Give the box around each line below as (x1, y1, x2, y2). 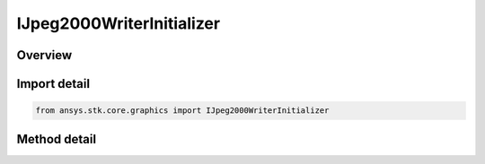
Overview (16, 47, 73, 63)
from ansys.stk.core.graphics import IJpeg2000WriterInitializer (35, 106, 330, 116)
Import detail (16, 76, 90, 91)
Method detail (16, 131, 97, 147)
